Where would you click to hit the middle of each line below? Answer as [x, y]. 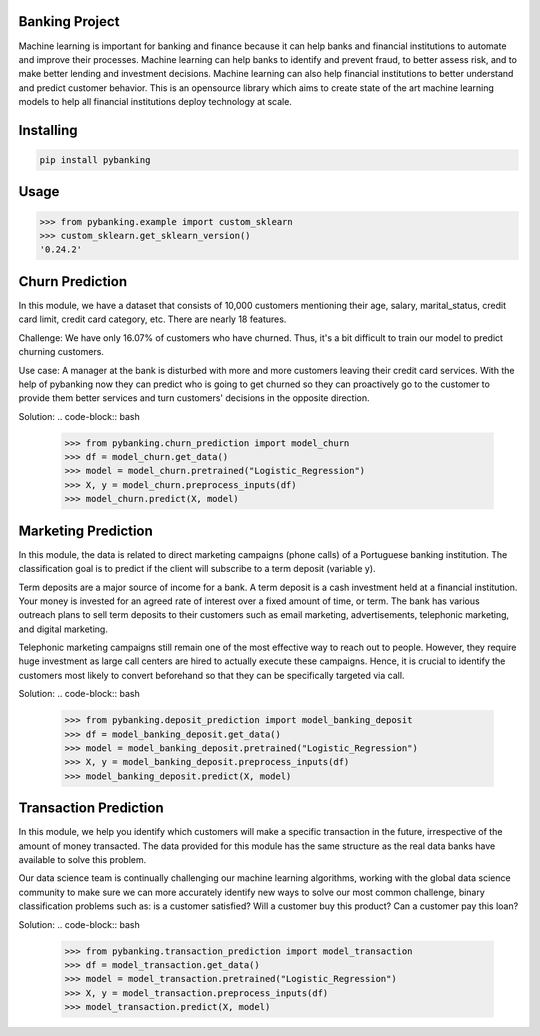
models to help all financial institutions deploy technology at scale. [155, 102]
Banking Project [69, 21]
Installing [48, 130]
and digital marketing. [63, 629]
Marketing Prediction [86, 530]
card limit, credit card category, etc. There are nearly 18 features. [152, 319]
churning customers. [61, 352]
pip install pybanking [95, 160]
